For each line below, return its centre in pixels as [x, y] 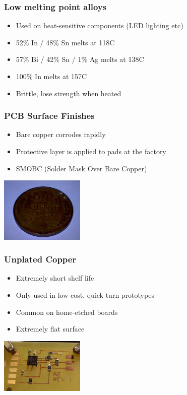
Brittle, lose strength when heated [69, 93]
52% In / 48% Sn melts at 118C [65, 42]
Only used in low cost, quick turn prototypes [85, 294]
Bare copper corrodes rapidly [61, 134]
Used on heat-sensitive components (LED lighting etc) [100, 25]
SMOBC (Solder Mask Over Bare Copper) [81, 168]
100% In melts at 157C [51, 76]
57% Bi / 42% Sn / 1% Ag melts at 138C [80, 59]
